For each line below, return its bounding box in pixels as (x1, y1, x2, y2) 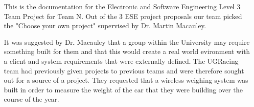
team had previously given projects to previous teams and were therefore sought (4, 65, 244, 75)
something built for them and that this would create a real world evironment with (4, 46, 250, 56)
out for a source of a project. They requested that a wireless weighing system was (4, 75, 248, 85)
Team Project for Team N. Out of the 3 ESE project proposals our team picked (4, 11, 242, 21)
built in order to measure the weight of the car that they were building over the (4, 84, 243, 94)
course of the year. (4, 94, 59, 104)
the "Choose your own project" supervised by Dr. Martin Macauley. (4, 20, 206, 31)
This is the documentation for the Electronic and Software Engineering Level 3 (4, 1, 241, 11)
